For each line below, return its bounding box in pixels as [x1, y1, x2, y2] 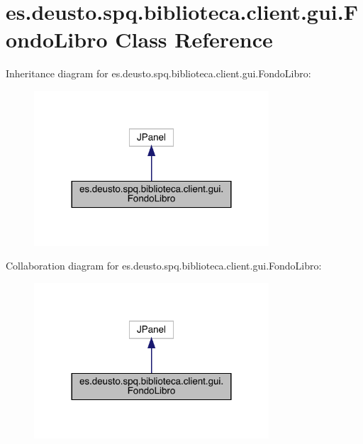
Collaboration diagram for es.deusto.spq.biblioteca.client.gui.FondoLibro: [6, 258, 322, 273]
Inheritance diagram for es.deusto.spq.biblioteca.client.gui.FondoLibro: [6, 66, 311, 81]
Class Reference [115, 25, 273, 54]
